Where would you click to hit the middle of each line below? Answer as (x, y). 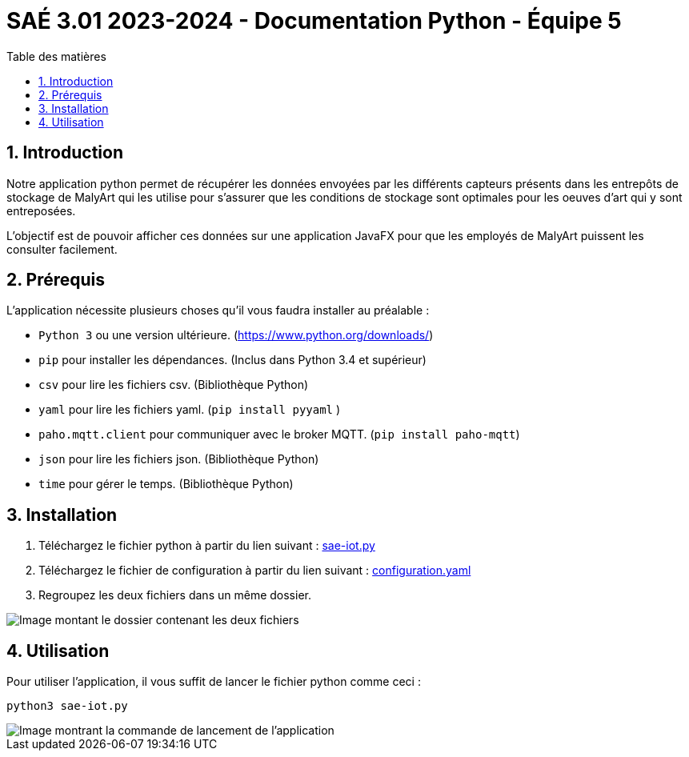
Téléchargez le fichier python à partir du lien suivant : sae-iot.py (207, 546)
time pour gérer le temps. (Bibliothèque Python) (166, 484)
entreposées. (41, 210)
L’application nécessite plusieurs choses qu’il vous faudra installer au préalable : (218, 310)
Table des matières (56, 56)
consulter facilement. (62, 249)
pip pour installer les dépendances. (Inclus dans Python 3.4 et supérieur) (232, 360)
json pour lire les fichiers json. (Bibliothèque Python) (179, 459)
